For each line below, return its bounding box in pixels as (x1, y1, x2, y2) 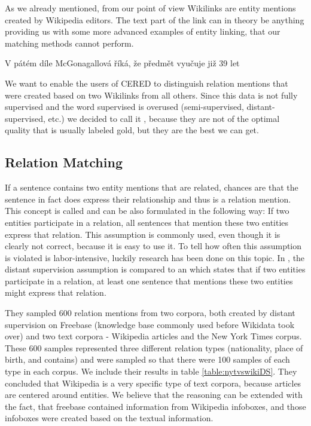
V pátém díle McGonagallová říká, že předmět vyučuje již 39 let (5, 57, 240, 69)
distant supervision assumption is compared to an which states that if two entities (5, 263, 306, 275)
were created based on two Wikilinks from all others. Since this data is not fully (5, 88, 298, 101)
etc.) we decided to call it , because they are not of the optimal (48, 112, 280, 124)
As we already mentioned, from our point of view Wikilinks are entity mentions (5, 2, 296, 14)
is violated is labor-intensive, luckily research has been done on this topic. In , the (5, 251, 305, 263)
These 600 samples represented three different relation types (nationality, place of (5, 341, 303, 354)
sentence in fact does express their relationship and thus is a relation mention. (5, 192, 291, 205)
